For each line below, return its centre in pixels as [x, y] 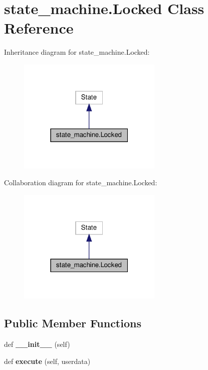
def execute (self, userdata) [47, 361]
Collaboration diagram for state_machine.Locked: [81, 182]
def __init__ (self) [37, 344]
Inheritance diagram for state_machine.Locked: [77, 52]
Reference [39, 28]
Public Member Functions [73, 323]
